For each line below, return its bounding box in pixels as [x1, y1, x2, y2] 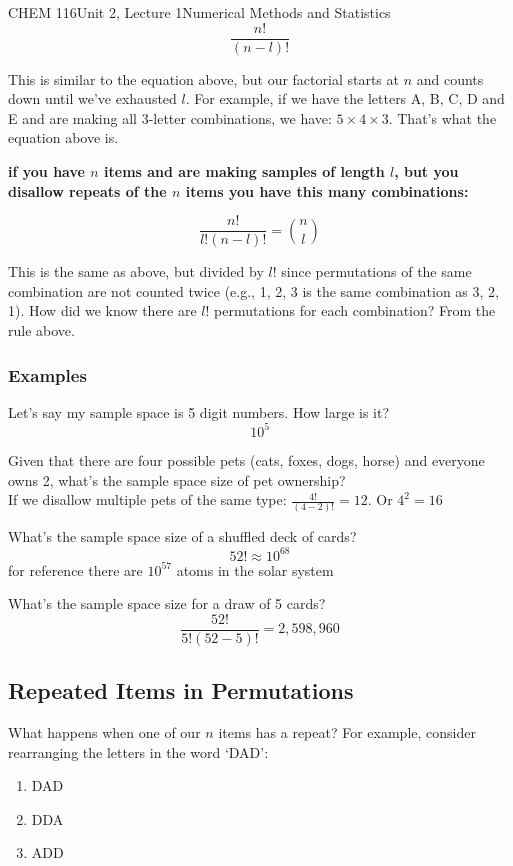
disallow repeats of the [8, 180, 167, 201]
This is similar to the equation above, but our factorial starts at [8, 68, 399, 89]
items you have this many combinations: [185, 180, 469, 201]
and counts [416, 68, 484, 89]
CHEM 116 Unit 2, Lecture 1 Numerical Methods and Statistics [8, 2, 391, 22]
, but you [394, 161, 459, 182]
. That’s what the [388, 107, 497, 128]
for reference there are [8, 559, 143, 580]
